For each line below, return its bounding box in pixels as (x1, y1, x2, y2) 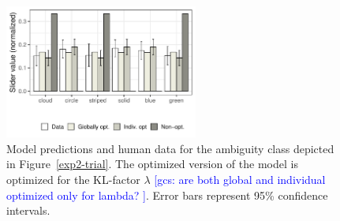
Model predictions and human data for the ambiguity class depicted (6, 140, 334, 156)
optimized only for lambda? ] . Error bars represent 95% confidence (6, 186, 328, 203)
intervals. (6, 202, 50, 219)
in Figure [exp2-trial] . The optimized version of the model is (6, 155, 298, 172)
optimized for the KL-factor (6, 170, 140, 187)
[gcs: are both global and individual (154, 170, 326, 187)
